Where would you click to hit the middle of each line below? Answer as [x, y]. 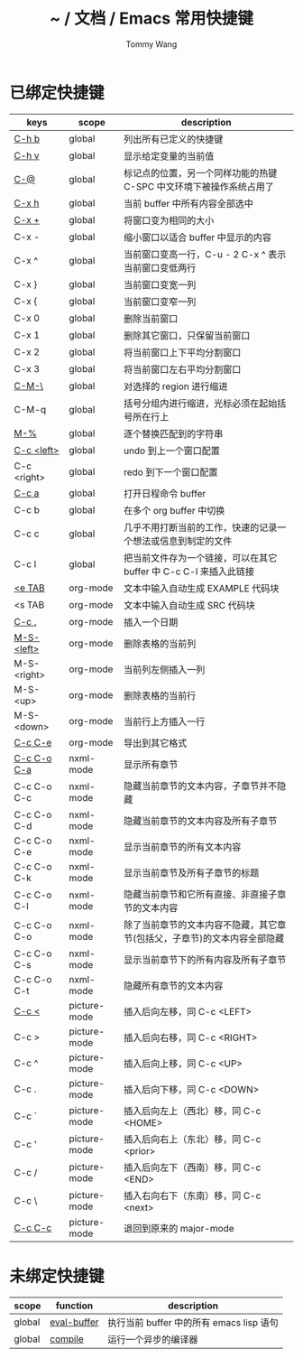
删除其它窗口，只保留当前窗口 [187, 335]
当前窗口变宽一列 [160, 284]
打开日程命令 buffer [165, 493]
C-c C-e [33, 742]
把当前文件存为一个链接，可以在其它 [200, 558]
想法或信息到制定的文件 [182, 541]
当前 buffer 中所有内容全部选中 [188, 203]
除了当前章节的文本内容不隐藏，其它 [200, 925]
